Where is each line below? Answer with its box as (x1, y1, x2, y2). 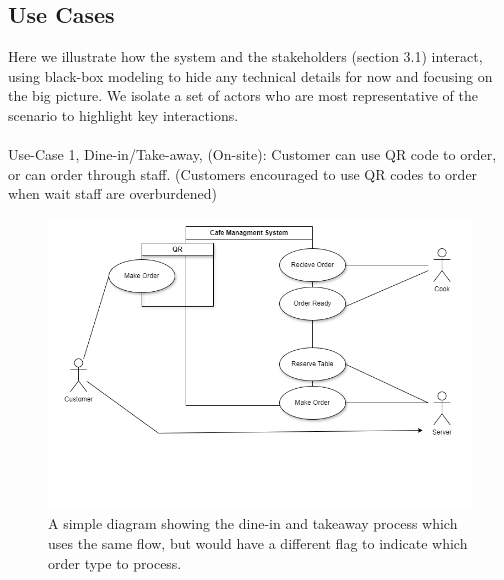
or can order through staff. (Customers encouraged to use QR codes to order (8, 163, 478, 184)
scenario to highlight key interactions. (8, 104, 239, 125)
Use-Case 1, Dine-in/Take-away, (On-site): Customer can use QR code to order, (8, 144, 497, 165)
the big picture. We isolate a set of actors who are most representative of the (8, 85, 478, 106)
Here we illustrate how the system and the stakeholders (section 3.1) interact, (8, 46, 483, 67)
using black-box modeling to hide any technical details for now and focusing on (8, 65, 493, 86)
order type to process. (48, 552, 182, 573)
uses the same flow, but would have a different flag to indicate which (48, 532, 468, 553)
